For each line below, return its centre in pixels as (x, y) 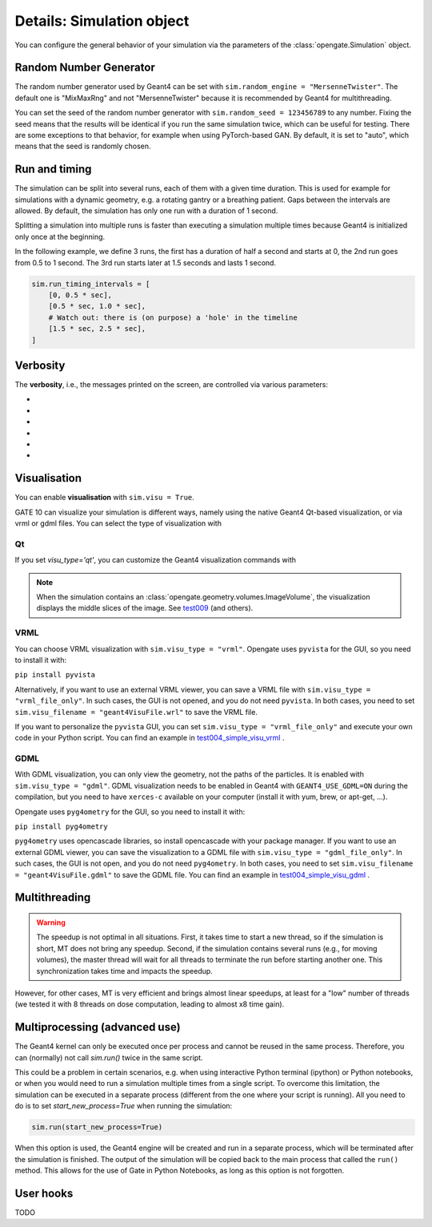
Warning (51, 922)
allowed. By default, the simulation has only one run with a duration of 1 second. (146, 211)
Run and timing (53, 170)
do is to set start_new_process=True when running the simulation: (124, 1106)
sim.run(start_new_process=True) (97, 1127)
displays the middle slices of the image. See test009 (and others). (145, 608)
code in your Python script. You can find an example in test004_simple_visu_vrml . (150, 738)
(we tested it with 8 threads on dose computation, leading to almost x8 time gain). (150, 1004)
